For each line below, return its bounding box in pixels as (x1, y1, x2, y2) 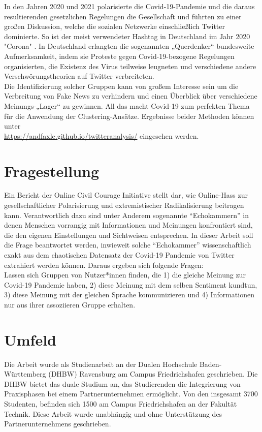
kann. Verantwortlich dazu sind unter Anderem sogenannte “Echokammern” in (4, 209, 249, 220)
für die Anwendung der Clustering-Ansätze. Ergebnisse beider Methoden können (4, 110, 254, 121)
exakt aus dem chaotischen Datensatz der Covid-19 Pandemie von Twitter (4, 250, 235, 260)
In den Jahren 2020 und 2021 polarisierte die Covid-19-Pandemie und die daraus (4, 1, 255, 11)
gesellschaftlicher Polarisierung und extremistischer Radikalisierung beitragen (4, 200, 244, 210)
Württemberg (4, 368, 46, 379)
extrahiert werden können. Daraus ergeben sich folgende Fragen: (4, 259, 204, 270)
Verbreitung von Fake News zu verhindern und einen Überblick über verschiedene (4, 90, 257, 101)
